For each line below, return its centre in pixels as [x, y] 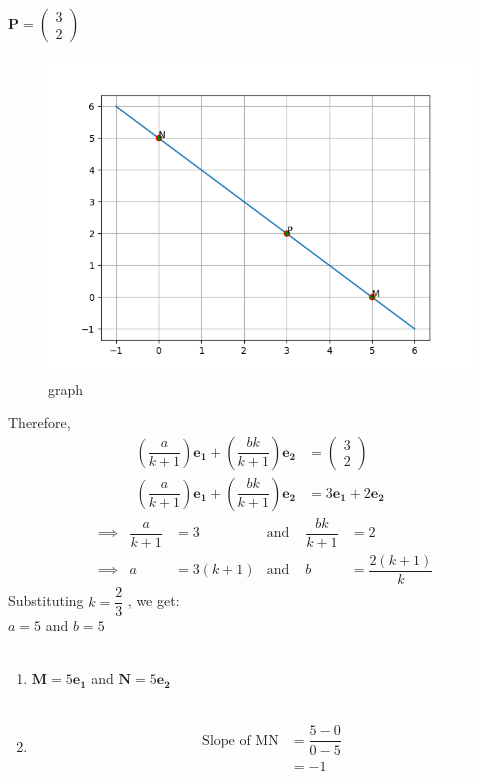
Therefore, [39, 422]
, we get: [153, 600]
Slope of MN [240, 740]
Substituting [46, 600]
